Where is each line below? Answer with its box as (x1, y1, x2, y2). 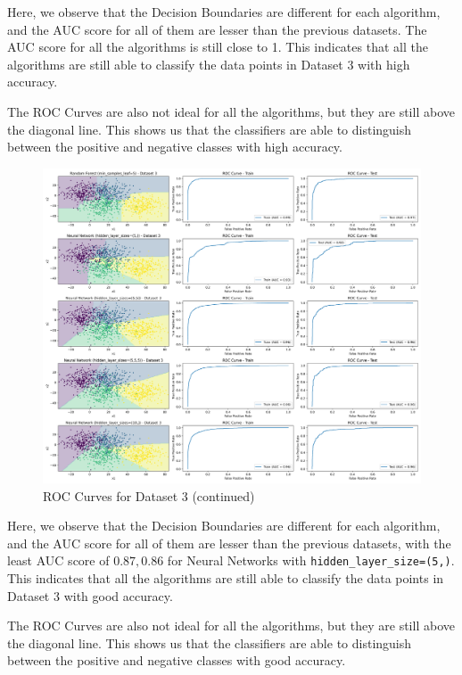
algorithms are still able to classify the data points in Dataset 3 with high (7, 54, 410, 73)
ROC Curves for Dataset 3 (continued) (43, 486, 255, 505)
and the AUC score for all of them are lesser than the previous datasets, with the (7, 533, 451, 552)
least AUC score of (7, 551, 110, 570)
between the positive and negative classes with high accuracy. (7, 137, 342, 156)
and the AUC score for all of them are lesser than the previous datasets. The (7, 20, 427, 38)
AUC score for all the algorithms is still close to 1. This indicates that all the (7, 37, 428, 56)
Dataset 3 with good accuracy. (7, 586, 173, 605)
